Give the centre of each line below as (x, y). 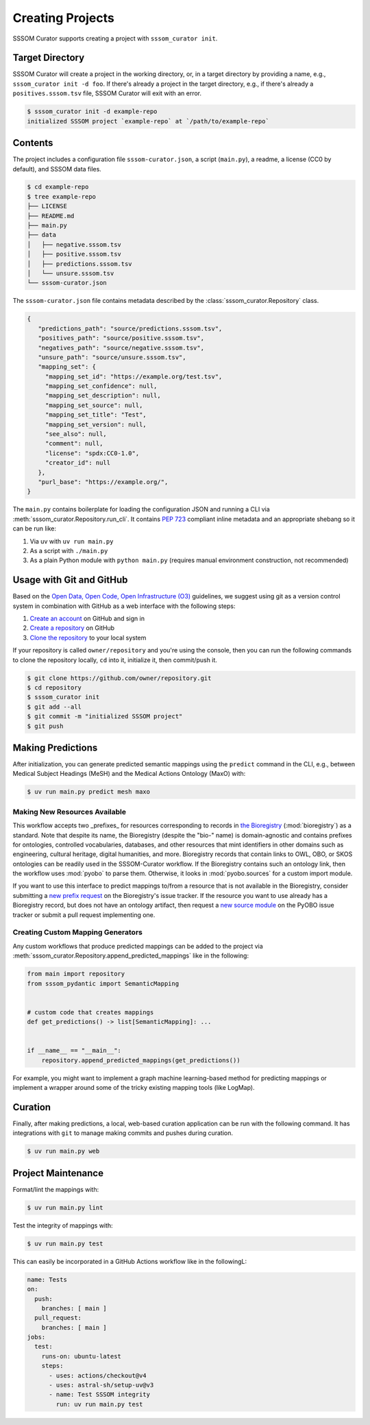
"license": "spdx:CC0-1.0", (92, 453)
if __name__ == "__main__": (74, 1051)
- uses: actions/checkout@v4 (98, 1375)
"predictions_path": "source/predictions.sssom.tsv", (130, 328)
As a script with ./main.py (69, 550)
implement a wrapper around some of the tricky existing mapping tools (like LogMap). (134, 1088)
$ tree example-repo (61, 196)
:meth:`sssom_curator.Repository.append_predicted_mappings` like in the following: (131, 955)
